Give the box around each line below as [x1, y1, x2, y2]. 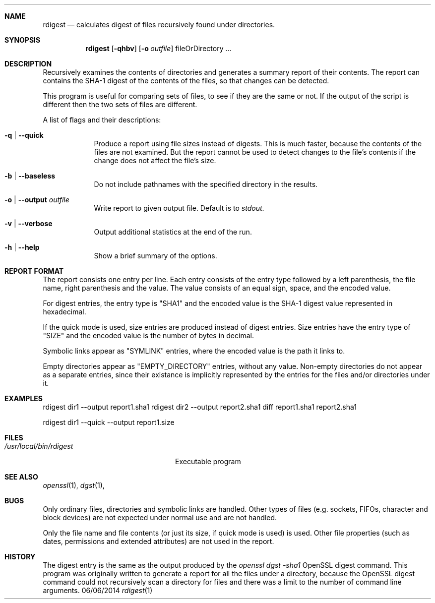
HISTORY [4, 552, 36, 561]
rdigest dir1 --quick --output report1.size [43, 418, 175, 426]
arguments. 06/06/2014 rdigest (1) [43, 586, 153, 595]
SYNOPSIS [4, 36, 41, 44]
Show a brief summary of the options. [94, 251, 217, 260]
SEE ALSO [4, 473, 38, 481]
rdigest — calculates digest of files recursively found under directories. [43, 20, 275, 29]
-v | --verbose [4, 219, 53, 228]
